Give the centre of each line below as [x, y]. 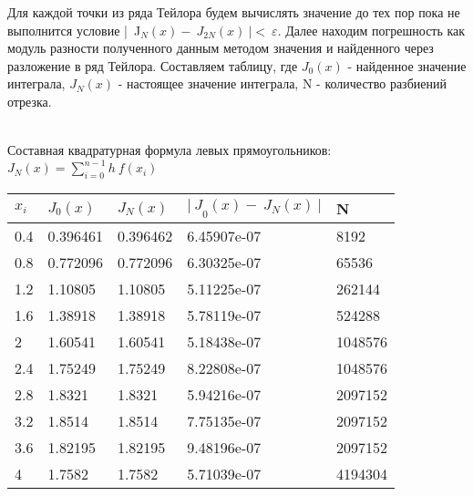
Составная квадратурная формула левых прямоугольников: [170, 150]
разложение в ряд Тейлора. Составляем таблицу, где [153, 65]
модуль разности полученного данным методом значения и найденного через [221, 48]
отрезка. [30, 101]
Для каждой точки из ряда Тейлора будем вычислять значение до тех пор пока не [234, 12]
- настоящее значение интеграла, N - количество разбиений [282, 83]
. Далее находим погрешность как [371, 30]
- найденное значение [407, 65]
